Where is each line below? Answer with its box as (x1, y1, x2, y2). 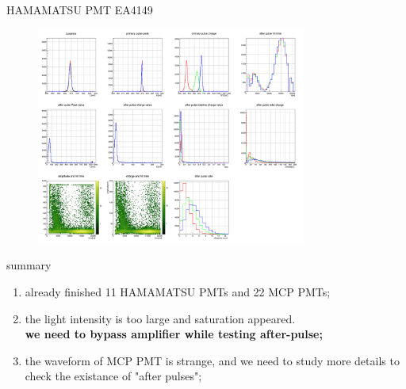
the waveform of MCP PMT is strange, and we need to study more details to (25, 352, 400, 368)
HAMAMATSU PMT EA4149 (6, 2, 153, 17)
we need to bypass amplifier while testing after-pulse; (25, 326, 323, 342)
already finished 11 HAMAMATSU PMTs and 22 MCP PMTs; (25, 283, 331, 299)
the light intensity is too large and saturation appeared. (25, 310, 296, 326)
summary (6, 257, 52, 273)
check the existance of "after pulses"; (25, 368, 202, 384)
